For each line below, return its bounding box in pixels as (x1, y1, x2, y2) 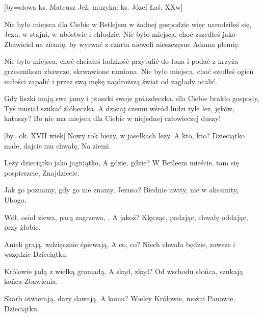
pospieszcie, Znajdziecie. (4, 167, 80, 178)
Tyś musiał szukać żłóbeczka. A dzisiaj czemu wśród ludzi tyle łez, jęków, (4, 103, 234, 113)
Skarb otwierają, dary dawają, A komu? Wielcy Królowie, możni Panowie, (4, 293, 235, 304)
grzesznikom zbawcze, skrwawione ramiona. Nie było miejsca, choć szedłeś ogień (4, 65, 254, 76)
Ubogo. (4, 194, 27, 205)
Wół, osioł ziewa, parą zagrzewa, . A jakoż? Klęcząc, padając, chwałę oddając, (4, 211, 248, 222)
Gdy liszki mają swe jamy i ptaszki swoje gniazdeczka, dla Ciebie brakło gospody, (4, 93, 259, 104)
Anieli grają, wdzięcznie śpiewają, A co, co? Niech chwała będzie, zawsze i (4, 238, 235, 249)
